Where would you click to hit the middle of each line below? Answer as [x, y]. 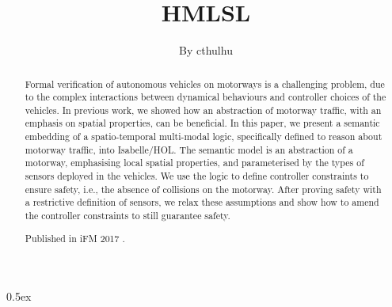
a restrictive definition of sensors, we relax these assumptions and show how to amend [202, 202]
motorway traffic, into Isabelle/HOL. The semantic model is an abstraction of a [189, 149]
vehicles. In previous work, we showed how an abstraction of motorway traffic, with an [203, 110]
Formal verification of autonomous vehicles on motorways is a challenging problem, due [205, 83]
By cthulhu [206, 50]
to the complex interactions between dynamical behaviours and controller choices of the [206, 97]
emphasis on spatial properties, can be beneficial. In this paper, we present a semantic [202, 123]
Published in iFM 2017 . [75, 238]
